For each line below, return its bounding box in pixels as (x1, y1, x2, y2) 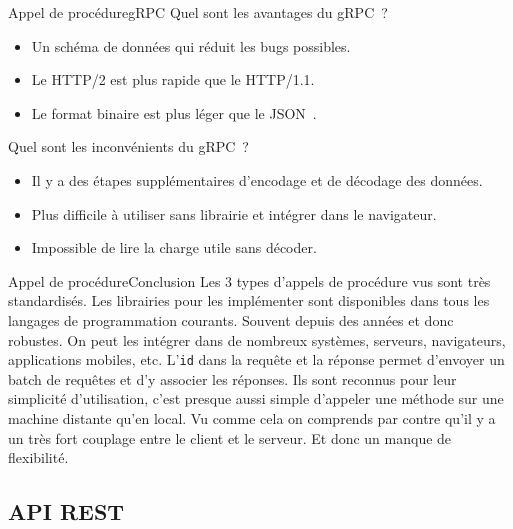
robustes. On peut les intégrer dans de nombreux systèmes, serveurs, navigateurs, (8, 329, 506, 350)
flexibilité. (8, 447, 69, 468)
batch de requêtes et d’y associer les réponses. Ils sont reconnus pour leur (8, 368, 457, 389)
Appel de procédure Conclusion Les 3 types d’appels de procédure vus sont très (8, 270, 491, 291)
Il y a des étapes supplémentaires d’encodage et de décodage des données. (31, 169, 483, 190)
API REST (8, 496, 125, 527)
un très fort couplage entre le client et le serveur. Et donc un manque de (8, 427, 452, 448)
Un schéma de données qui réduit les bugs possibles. (31, 35, 351, 56)
